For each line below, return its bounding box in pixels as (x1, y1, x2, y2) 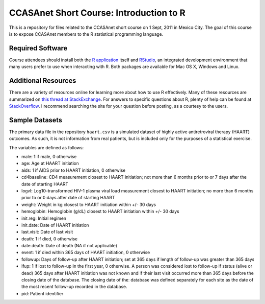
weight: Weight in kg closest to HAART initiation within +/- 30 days (21, 201, 156, 208)
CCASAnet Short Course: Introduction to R (9, 7, 186, 18)
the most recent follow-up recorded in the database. (21, 284, 127, 290)
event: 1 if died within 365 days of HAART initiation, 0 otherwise (21, 250, 150, 256)
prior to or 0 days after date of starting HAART (21, 195, 115, 201)
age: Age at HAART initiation (21, 161, 79, 166)
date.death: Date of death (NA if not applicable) (21, 243, 117, 249)
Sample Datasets (9, 116, 62, 124)
